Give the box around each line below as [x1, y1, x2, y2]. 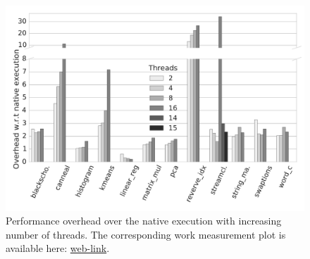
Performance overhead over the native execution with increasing [6, 213, 282, 228]
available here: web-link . [6, 241, 110, 255]
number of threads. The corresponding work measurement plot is [6, 227, 286, 241]
